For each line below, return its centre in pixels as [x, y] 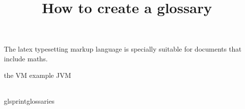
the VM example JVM [38, 75]
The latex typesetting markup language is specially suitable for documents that [123, 49]
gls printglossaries [29, 100]
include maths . [26, 58]
